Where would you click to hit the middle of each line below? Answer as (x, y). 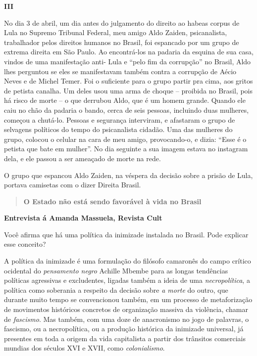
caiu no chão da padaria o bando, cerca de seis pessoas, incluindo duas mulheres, (127, 110)
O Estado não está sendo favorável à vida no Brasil (112, 201)
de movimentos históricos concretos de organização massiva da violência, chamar (126, 309)
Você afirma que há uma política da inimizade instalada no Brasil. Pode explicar (126, 234)
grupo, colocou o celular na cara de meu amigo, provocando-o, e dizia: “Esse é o (125, 139)
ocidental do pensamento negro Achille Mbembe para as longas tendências (116, 270)
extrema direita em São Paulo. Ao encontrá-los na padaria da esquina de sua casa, (129, 52)
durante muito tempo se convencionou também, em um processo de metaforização (128, 299)
